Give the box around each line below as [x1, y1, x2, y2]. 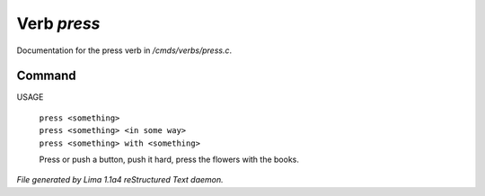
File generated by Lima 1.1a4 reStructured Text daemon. [16, 174, 224, 185]
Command [16, 68, 76, 84]
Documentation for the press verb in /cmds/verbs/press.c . [16, 45, 233, 56]
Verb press [16, 13, 101, 33]
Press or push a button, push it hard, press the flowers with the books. [39, 154, 300, 165]
